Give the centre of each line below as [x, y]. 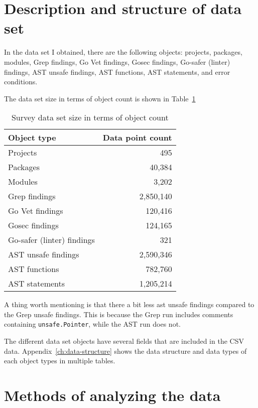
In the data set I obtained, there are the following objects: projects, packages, [123, 52]
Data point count [137, 138]
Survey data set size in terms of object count [90, 117]
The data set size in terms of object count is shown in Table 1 [100, 98]
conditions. [21, 82]
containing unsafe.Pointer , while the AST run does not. [92, 324]
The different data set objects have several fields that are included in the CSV [124, 341]
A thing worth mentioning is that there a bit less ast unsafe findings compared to [129, 304]
